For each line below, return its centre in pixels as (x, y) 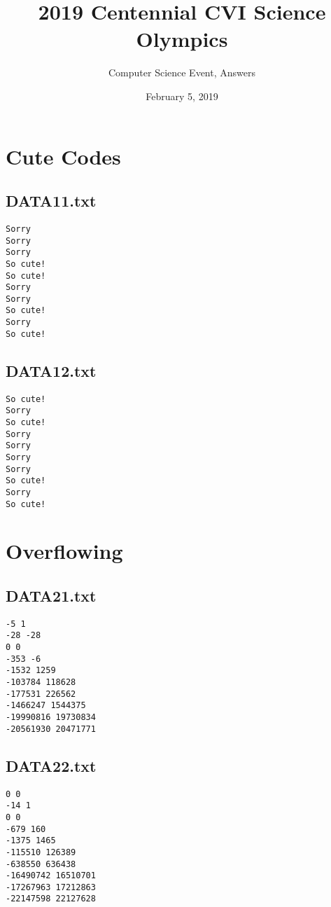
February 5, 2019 (182, 96)
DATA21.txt (51, 595)
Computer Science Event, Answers (182, 72)
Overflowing (64, 551)
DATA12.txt (51, 370)
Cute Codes (63, 156)
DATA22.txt (51, 765)
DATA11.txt (51, 201)
